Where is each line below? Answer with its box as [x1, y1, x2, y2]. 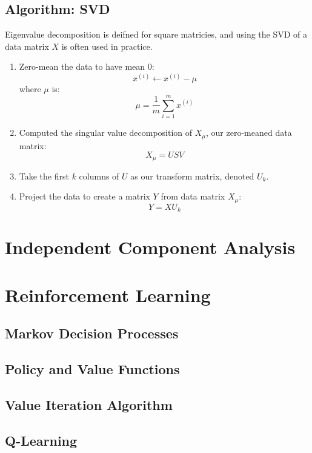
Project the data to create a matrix [19, 190, 150, 203]
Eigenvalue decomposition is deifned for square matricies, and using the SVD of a [5, 28, 308, 41]
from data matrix [161, 190, 225, 203]
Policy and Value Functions [5, 360, 180, 378]
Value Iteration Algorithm [5, 395, 173, 414]
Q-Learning [5, 431, 78, 449]
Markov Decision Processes [5, 324, 179, 343]
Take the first [19, 169, 69, 182]
